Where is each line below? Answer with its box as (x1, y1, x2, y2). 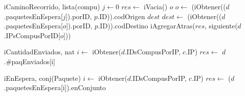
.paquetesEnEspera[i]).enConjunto (4, 82, 106, 93)
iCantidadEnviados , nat (4, 47, 75, 57)
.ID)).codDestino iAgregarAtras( (98, 21, 196, 31)
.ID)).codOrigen (97, 11, 145, 21)
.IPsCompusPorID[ (4, 30, 61, 40)
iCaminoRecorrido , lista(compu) (4, 1, 100, 11)
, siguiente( (204, 21, 238, 31)
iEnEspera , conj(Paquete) (4, 72, 81, 83)
